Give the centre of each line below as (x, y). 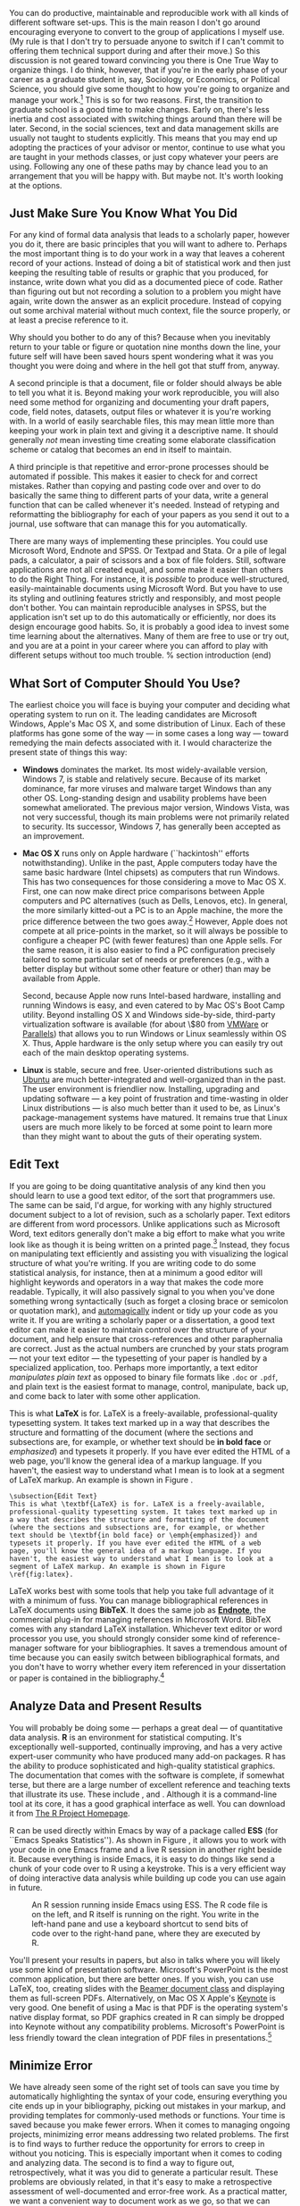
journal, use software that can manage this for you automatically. (129, 524)
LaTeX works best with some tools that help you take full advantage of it (142, 1591)
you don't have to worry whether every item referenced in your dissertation (148, 1667)
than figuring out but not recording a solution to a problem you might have (145, 292)
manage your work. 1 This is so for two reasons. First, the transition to (136, 99)
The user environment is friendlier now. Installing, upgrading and (141, 1088)
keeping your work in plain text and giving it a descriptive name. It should (144, 431)
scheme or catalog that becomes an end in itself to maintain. (121, 449)
